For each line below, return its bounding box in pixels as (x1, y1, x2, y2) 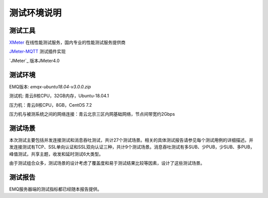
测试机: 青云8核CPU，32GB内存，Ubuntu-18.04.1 (9, 93, 109, 99)
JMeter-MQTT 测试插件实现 (9, 49, 66, 55)
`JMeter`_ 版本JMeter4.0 (9, 58, 60, 64)
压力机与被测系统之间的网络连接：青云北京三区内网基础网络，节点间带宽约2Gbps (9, 111, 175, 117)
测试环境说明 (9, 7, 62, 18)
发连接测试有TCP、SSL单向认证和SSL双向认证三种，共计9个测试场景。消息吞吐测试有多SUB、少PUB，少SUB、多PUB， (9, 144, 255, 150)
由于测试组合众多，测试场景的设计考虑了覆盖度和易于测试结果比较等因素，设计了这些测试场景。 (9, 160, 205, 166)
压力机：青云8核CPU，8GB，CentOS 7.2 (9, 102, 92, 108)
